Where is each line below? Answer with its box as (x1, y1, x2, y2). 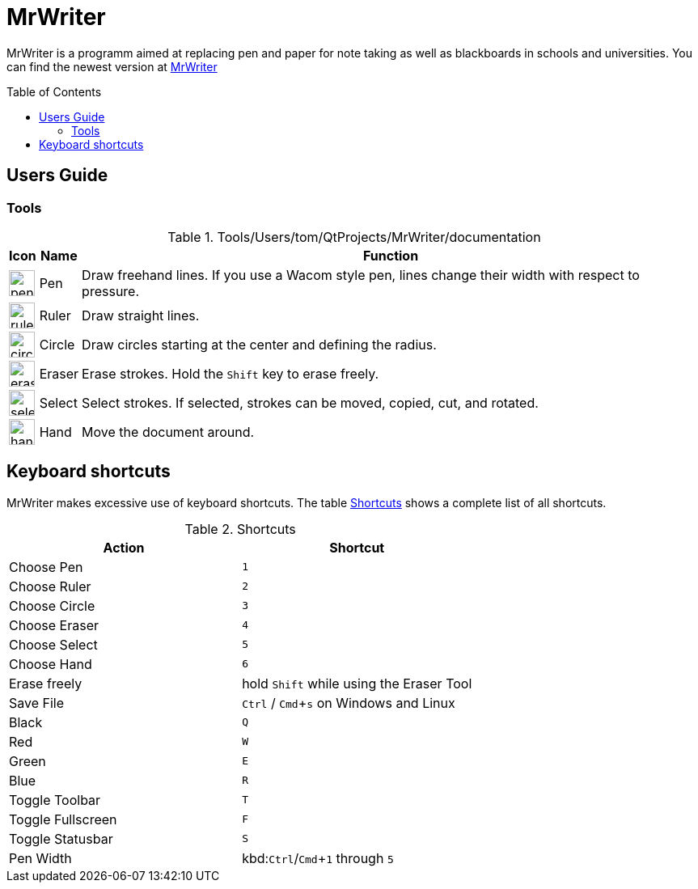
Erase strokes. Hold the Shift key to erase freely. (82, 365, 379, 382)
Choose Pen (9, 558, 83, 575)
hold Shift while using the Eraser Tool (242, 675, 472, 692)
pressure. (82, 282, 140, 299)
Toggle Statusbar (9, 830, 113, 847)
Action (103, 539, 145, 556)
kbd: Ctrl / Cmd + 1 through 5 (242, 849, 394, 866)
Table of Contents (6, 84, 102, 99)
